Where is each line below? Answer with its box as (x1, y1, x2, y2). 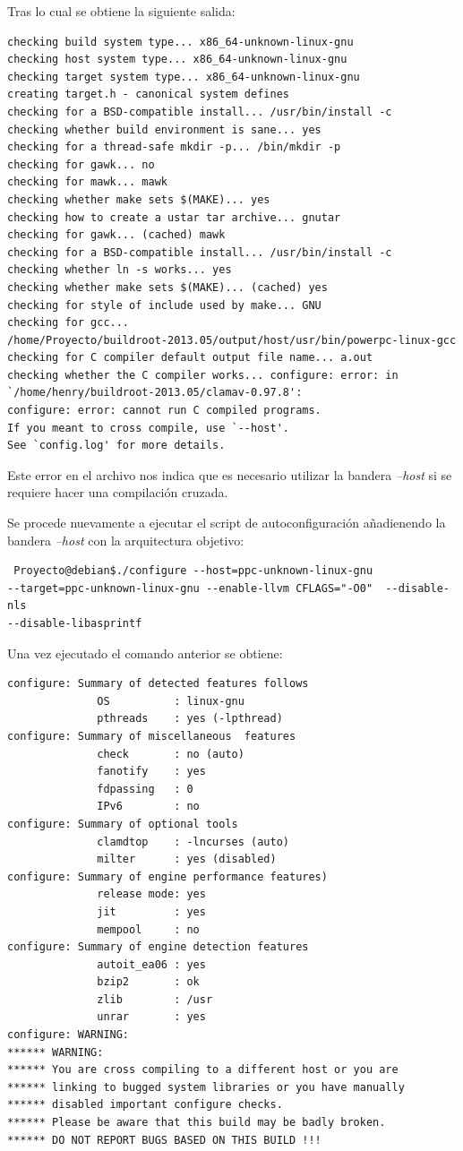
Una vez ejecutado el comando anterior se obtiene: (7, 643, 283, 662)
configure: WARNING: (7, 1028, 130, 1042)
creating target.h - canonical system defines (7, 88, 289, 101)
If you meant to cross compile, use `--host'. (7, 421, 289, 434)
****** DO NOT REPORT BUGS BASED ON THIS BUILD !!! (7, 1133, 322, 1147)
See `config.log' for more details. (7, 439, 226, 452)
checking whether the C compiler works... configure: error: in (7, 368, 399, 382)
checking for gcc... (7, 316, 130, 330)
